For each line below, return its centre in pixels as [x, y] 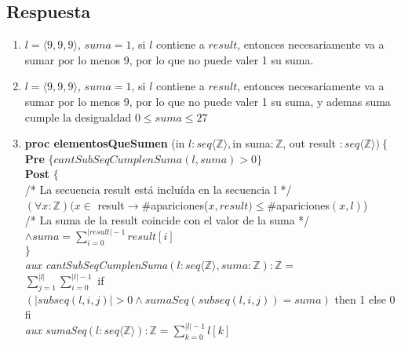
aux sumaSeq [55, 330]
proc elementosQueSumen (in [105, 143]
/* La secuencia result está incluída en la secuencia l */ [158, 189]
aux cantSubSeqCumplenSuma [96, 264]
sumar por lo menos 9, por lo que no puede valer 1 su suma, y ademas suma [208, 101]
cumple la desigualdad [78, 117]
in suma [252, 143]
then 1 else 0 [365, 299]
